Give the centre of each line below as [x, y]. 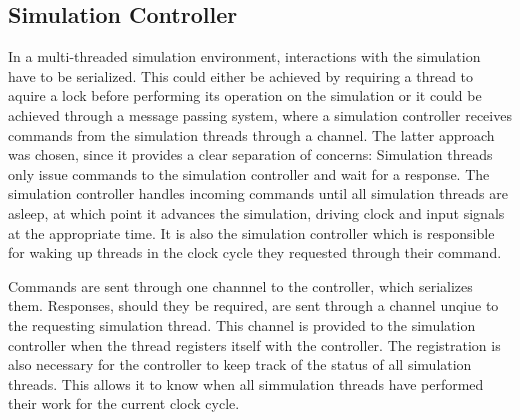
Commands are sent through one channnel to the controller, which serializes [240, 285]
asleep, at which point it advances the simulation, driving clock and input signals [256, 212]
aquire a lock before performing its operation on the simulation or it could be [245, 95]
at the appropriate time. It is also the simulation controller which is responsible [251, 232]
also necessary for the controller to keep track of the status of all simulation [240, 364]
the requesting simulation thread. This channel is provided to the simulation [242, 324]
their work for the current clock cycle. [124, 403]
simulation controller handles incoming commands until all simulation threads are [258, 193]
